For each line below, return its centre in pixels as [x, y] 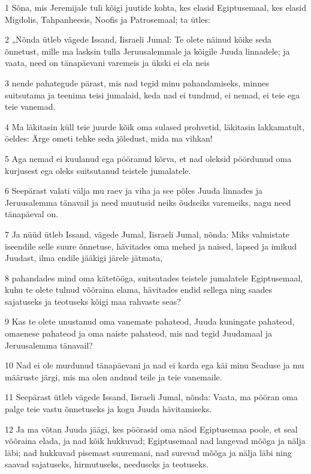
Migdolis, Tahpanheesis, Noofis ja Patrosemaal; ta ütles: [108, 19]
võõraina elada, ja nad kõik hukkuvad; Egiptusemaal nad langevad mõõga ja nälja [155, 441]
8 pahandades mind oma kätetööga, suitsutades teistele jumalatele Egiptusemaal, [154, 277]
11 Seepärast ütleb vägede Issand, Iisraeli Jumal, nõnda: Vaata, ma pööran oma [151, 397]
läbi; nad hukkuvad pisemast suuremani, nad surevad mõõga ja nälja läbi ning [148, 452]
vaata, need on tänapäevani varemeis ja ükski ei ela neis [107, 63]
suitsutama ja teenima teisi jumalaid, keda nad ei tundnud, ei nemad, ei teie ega [153, 94]
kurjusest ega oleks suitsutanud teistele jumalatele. [98, 170]
